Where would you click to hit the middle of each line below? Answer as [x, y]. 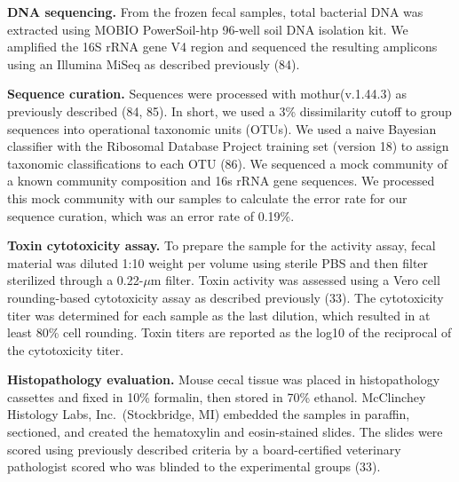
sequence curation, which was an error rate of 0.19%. [151, 215]
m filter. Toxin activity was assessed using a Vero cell [295, 280]
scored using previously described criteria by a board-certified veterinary [204, 449]
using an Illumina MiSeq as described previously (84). [154, 63]
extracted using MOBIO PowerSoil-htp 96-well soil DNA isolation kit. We [208, 29]
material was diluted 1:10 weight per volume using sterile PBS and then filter [218, 262]
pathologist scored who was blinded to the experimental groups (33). [194, 466]
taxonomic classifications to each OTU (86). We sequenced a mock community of [228, 163]
